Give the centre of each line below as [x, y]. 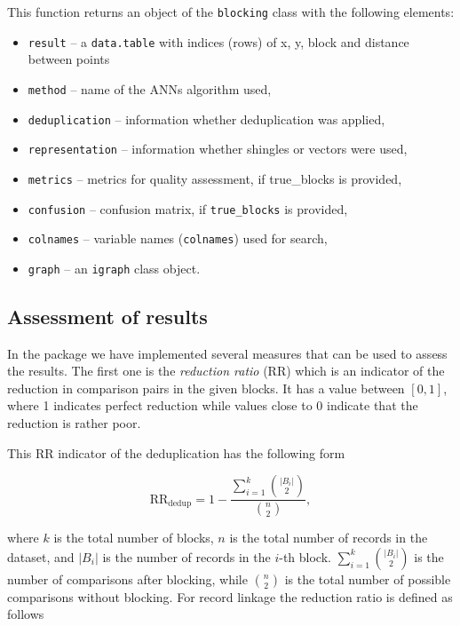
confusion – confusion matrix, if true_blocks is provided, [188, 208]
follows [26, 614]
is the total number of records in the [329, 538]
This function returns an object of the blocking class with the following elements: [231, 12]
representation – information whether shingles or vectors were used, [218, 149]
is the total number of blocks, [134, 538]
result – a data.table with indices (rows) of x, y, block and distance [218, 41]
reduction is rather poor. [74, 423]
